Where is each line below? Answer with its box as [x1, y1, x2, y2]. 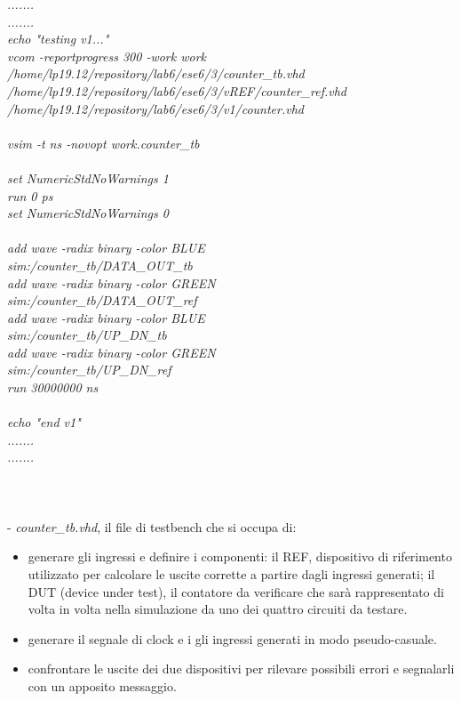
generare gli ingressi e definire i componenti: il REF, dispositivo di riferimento [28, 547, 452, 566]
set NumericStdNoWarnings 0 [7, 204, 169, 222]
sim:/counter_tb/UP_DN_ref [7, 360, 171, 379]
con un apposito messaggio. [28, 676, 177, 695]
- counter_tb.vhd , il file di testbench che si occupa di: [7, 517, 297, 536]
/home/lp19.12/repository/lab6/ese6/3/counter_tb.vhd [7, 64, 305, 83]
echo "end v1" [7, 413, 81, 431]
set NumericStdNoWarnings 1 [7, 168, 169, 187]
